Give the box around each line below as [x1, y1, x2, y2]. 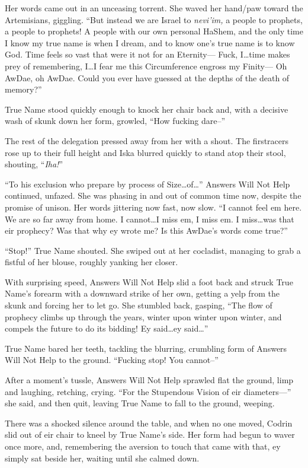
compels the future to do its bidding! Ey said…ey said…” [5, 322, 208, 335]
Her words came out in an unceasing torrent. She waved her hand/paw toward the [5, 2, 303, 14]
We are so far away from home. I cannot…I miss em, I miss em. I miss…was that [5, 212, 294, 225]
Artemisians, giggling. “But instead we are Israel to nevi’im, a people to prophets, [5, 13, 303, 26]
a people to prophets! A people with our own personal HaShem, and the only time [5, 25, 303, 37]
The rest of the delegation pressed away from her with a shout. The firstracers [5, 134, 289, 147]
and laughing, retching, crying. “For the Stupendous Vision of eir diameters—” [5, 385, 291, 397]
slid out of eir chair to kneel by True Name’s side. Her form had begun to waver [5, 428, 295, 441]
